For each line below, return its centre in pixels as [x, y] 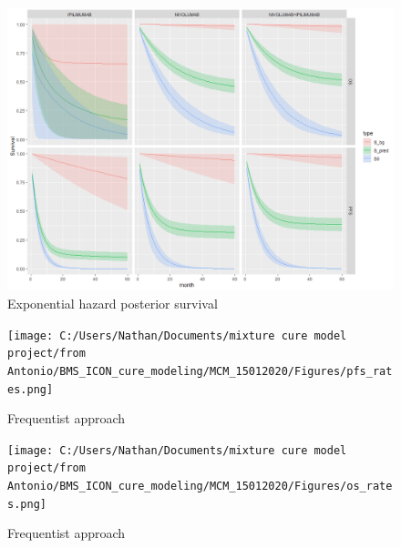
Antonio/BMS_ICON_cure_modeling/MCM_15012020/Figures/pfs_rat [200, 371]
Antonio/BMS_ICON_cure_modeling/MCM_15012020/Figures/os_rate [200, 487]
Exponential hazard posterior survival [113, 303]
